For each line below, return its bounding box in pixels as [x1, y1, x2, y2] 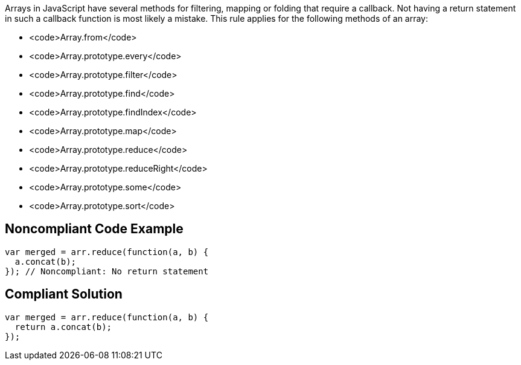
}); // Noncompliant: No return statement [5, 266, 209, 276]
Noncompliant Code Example [5, 221, 184, 237]
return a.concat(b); [14, 321, 112, 332]
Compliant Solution [5, 286, 123, 302]
